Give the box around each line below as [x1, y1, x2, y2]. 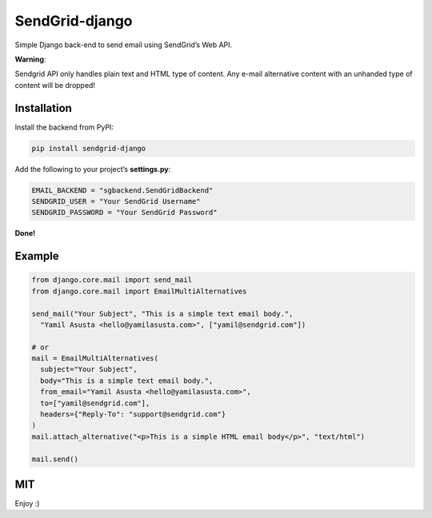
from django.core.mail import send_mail [31, 276, 192, 285]
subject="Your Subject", [40, 365, 138, 374]
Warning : [14, 54, 46, 64]
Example [14, 249, 59, 263]
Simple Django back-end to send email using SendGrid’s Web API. [14, 40, 233, 50]
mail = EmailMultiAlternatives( [31, 354, 159, 363]
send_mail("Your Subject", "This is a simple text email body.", [31, 309, 294, 318]
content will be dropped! [14, 80, 96, 90]
